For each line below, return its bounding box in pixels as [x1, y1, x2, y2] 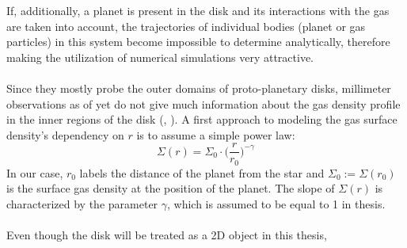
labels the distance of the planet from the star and [79, 164, 325, 181]
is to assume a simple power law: [136, 126, 295, 143]
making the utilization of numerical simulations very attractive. [6, 48, 314, 65]
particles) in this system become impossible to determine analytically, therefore [6, 33, 390, 50]
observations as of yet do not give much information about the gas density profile [6, 95, 401, 112]
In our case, [6, 164, 63, 181]
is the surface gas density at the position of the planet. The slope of [6, 180, 335, 196]
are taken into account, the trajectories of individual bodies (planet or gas [6, 17, 366, 34]
